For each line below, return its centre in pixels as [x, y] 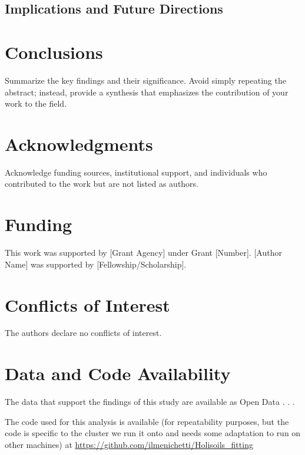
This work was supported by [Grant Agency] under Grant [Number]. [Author [143, 253]
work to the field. [36, 103]
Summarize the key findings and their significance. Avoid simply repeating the [145, 80]
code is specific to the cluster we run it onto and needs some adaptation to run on [153, 433]
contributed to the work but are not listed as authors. [102, 184]
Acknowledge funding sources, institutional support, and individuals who [136, 172]
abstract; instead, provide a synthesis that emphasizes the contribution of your [147, 92]
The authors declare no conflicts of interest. [83, 333]
